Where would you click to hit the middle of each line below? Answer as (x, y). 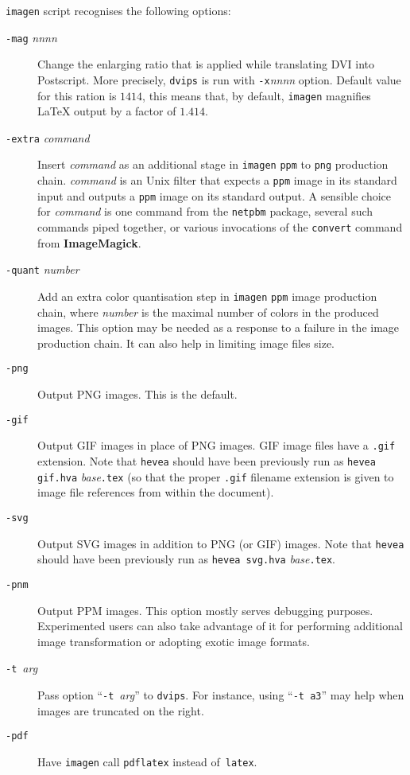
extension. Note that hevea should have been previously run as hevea (207, 461)
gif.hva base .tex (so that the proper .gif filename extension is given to (216, 476)
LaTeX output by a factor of (107, 111)
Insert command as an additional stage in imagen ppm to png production (213, 164)
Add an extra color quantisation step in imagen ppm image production (207, 296)
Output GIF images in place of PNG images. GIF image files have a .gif (217, 445)
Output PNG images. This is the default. (137, 394)
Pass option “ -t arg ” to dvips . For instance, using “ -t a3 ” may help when (221, 694)
